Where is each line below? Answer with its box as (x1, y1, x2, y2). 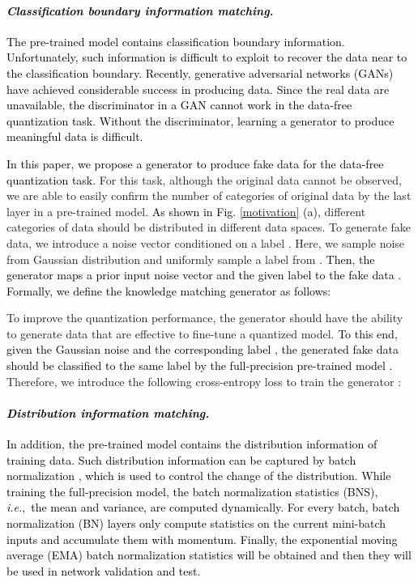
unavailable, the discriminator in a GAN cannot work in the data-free (6, 96, 352, 113)
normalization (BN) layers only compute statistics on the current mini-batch (6, 515, 386, 532)
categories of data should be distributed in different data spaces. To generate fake (6, 219, 412, 236)
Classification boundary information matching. (6, 2, 274, 19)
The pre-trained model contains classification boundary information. (6, 32, 345, 49)
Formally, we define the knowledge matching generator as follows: (6, 282, 331, 299)
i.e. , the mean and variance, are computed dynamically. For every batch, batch (6, 499, 400, 516)
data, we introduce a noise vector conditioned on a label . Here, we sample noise (6, 234, 405, 251)
